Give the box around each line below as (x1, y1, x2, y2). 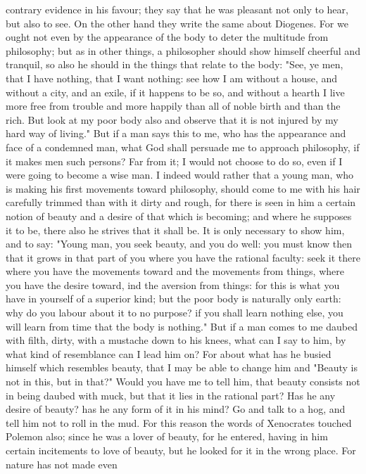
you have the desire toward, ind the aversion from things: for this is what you (6, 277, 340, 292)
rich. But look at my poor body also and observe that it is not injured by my (6, 112, 339, 127)
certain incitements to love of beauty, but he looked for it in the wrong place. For (6, 443, 356, 457)
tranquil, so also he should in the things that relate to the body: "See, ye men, (6, 57, 343, 72)
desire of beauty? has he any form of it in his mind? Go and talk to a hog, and (6, 402, 346, 416)
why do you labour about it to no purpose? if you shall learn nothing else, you (6, 305, 343, 320)
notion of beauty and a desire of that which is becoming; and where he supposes (6, 208, 352, 223)
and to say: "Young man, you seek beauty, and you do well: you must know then (6, 236, 352, 251)
